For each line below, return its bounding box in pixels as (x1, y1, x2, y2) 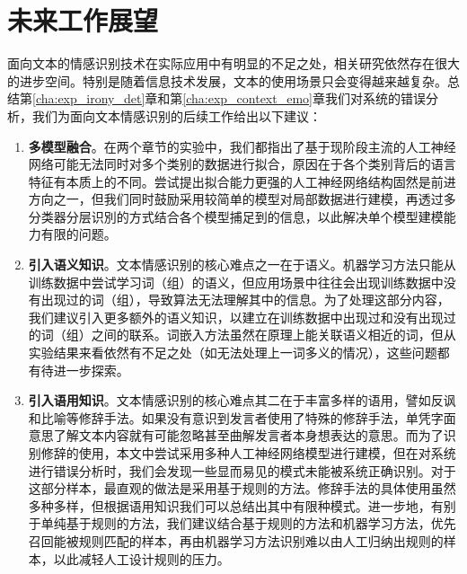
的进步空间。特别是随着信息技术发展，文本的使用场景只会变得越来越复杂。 (7, 71, 447, 90)
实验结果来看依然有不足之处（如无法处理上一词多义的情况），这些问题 (28, 343, 437, 362)
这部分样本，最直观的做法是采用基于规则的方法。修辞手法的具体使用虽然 (28, 479, 456, 498)
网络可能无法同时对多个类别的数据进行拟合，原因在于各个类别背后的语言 (28, 155, 456, 173)
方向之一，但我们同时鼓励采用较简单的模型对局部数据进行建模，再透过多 (28, 190, 456, 208)
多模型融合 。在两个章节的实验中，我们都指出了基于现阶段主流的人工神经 (28, 137, 456, 155)
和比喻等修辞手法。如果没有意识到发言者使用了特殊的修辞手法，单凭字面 (28, 408, 456, 427)
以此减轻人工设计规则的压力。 (53, 549, 230, 568)
